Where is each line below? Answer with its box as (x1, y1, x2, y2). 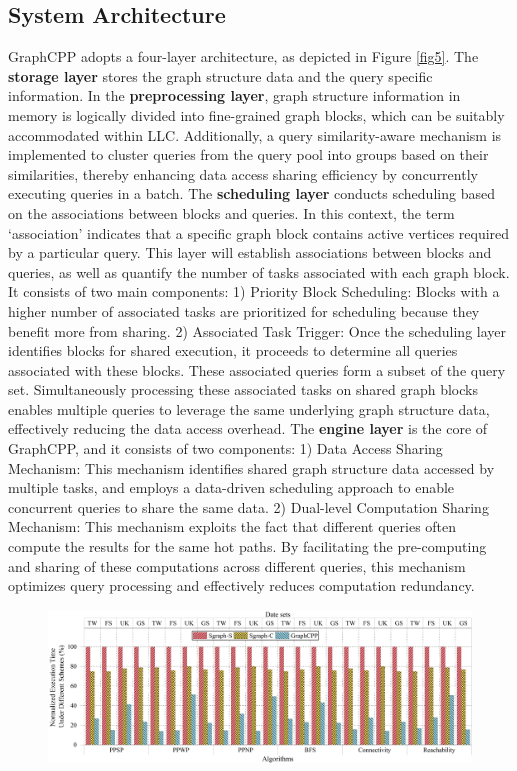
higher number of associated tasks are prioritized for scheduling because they (8, 300, 480, 321)
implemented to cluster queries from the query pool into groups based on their (8, 144, 489, 165)
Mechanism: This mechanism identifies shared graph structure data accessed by (8, 457, 495, 478)
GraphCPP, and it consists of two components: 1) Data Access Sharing (8, 438, 443, 459)
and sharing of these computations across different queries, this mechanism (8, 555, 466, 576)
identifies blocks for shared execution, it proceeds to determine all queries (8, 340, 458, 361)
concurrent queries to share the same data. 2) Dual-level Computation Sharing (8, 496, 489, 517)
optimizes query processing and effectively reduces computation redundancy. (8, 575, 475, 596)
